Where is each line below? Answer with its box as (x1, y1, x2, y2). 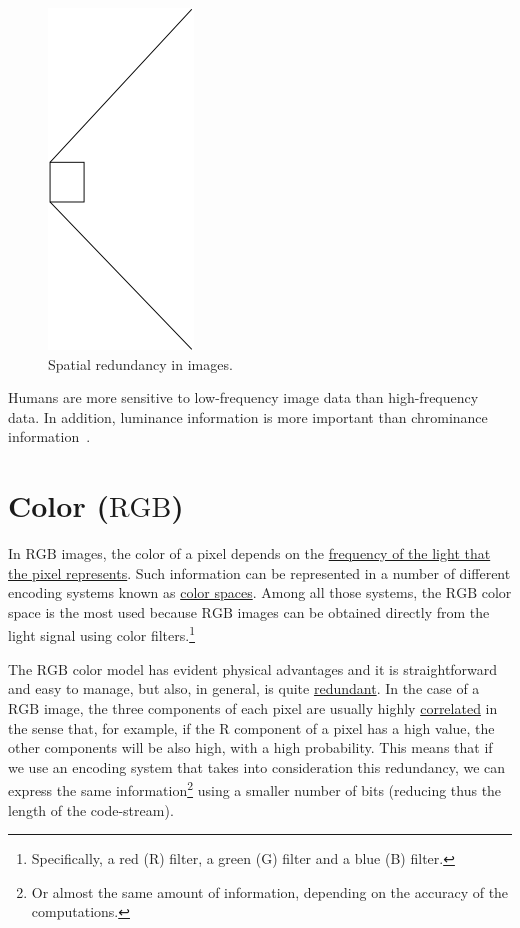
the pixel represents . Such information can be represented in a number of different (8, 562, 511, 583)
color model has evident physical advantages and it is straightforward (72, 658, 498, 679)
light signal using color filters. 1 (8, 622, 196, 646)
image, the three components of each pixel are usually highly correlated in (43, 697, 498, 718)
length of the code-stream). (8, 799, 174, 820)
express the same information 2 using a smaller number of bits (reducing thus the (8, 777, 502, 800)
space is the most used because (8, 601, 197, 622)
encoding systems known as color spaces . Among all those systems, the (8, 582, 442, 603)
